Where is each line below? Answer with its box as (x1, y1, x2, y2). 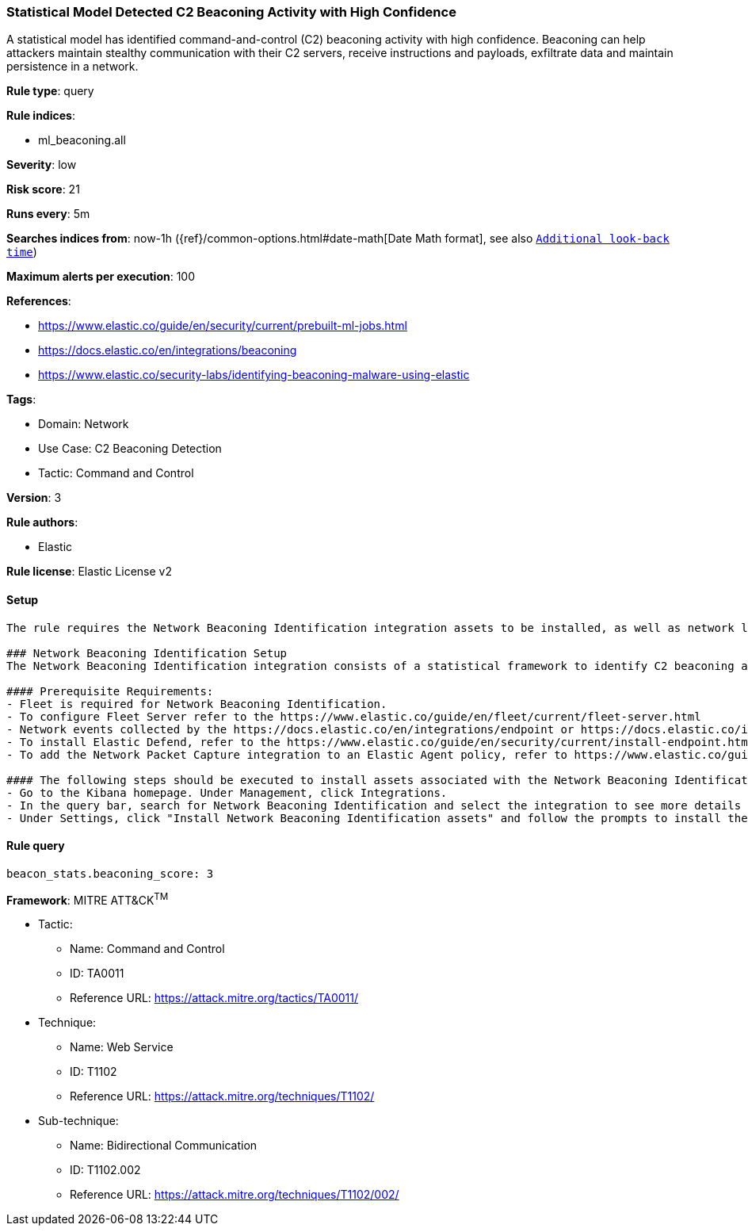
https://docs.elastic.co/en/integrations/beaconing (38, 343, 297, 358)
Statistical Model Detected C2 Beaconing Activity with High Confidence (6, 4, 456, 20)
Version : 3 (6, 491, 62, 505)
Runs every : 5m (6, 207, 90, 221)
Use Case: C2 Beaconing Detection (38, 442, 222, 456)
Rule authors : (6, 515, 78, 530)
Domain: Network (38, 417, 129, 431)
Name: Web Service (70, 1040, 174, 1054)
